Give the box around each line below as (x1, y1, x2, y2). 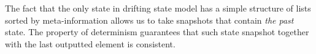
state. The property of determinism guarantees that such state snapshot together (5, 25, 309, 38)
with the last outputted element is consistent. (5, 37, 175, 50)
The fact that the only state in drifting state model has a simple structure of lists (5, 2, 311, 14)
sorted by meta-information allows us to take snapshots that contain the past (5, 13, 294, 26)
